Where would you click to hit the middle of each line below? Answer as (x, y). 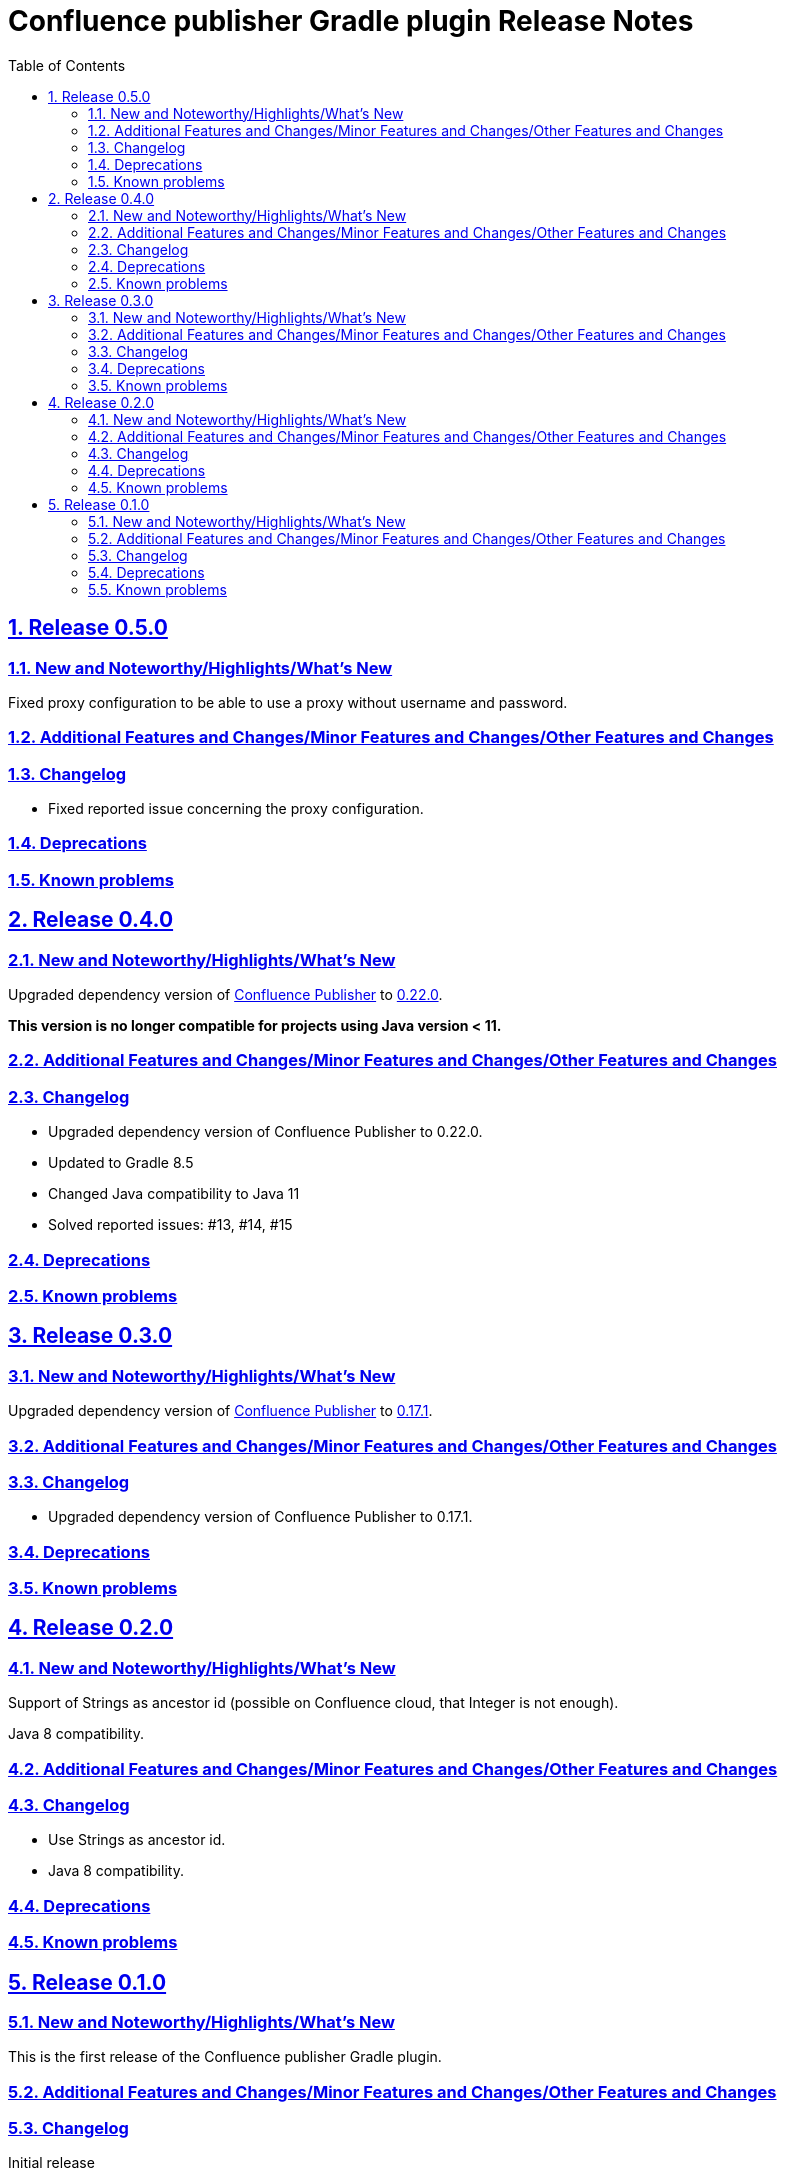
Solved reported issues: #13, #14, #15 (170, 1225)
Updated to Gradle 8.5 (121, 1163)
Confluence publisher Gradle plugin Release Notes (351, 21)
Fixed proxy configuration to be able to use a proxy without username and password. (288, 702)
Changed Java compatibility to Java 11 (174, 1194)
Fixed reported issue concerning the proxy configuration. (236, 809)
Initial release (51, 2163)
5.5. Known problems (157, 589)
